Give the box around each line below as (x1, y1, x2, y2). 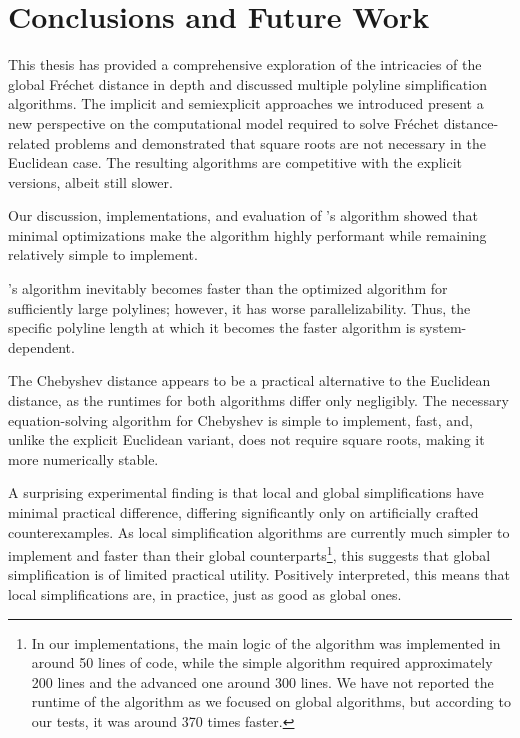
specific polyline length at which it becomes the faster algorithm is (8, 317, 416, 338)
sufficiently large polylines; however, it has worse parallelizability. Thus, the (8, 297, 471, 318)
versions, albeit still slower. (8, 171, 173, 192)
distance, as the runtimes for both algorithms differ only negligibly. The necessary (8, 390, 509, 411)
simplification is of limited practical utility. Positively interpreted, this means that (8, 564, 511, 585)
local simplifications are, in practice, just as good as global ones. (8, 584, 402, 605)
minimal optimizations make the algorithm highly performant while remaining (8, 224, 487, 245)
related (8, 132, 51, 153)
